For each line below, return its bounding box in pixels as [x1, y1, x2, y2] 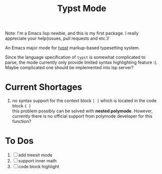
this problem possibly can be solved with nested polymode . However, [12, 108, 153, 114]
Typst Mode [57, 3, 107, 14]
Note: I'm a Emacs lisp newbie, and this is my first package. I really [5, 30, 139, 36]
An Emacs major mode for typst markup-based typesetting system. [5, 45, 140, 51]
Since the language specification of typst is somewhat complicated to [5, 54, 146, 60]
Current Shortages [5, 82, 83, 93]
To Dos [5, 136, 34, 146]
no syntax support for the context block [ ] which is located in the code [12, 98, 157, 104]
